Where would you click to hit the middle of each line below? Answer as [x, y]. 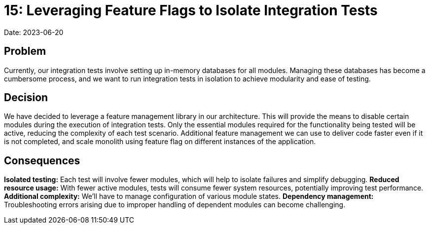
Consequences [42, 160]
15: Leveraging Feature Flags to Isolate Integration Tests [191, 10]
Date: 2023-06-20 [34, 32]
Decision [26, 98]
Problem [25, 51]
